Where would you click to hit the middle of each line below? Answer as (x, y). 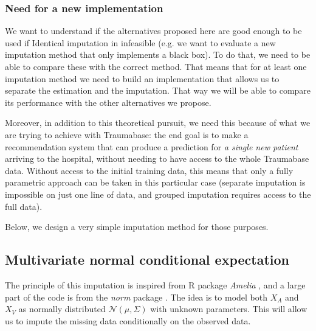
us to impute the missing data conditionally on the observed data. (128, 320)
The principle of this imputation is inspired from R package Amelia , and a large (155, 284)
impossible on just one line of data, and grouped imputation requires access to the (158, 194)
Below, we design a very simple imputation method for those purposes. (137, 227)
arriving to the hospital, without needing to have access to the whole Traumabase (157, 159)
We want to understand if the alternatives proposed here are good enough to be (153, 31)
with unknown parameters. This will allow (229, 309)
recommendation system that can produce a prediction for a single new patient (152, 146)
